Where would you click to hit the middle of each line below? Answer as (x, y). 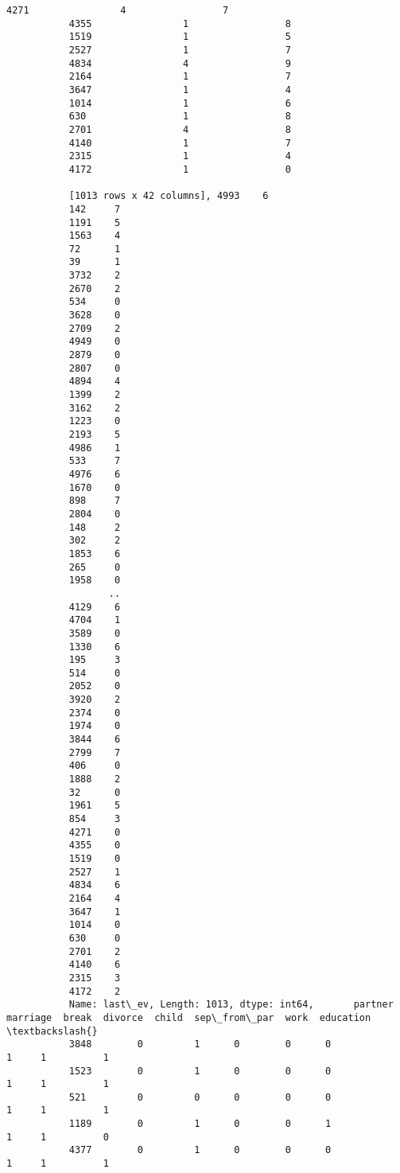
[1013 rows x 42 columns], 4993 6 (169, 196)
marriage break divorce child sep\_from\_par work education (189, 1017)
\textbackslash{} (52, 1031)
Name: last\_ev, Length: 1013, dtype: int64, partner (231, 1005)
